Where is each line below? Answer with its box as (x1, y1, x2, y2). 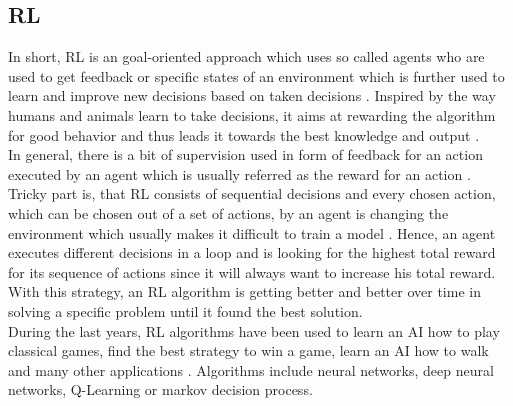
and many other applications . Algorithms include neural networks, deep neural (8, 359, 494, 380)
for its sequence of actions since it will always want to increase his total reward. (8, 261, 496, 282)
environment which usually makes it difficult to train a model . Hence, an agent (8, 222, 496, 243)
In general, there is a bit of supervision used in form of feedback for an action (8, 144, 483, 165)
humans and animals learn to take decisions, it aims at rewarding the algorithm (8, 104, 496, 125)
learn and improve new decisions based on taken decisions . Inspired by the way (8, 85, 496, 106)
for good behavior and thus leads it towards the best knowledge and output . (8, 124, 480, 145)
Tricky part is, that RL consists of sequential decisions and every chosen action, (8, 183, 496, 204)
